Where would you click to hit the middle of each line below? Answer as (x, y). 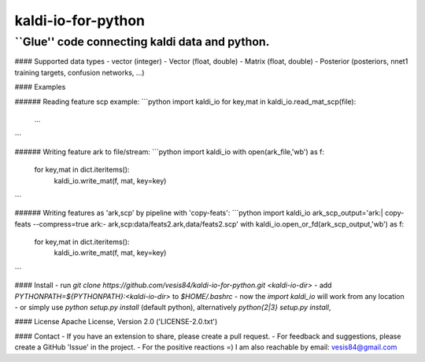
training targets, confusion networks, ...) (79, 72)
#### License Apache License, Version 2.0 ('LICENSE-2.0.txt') (116, 322)
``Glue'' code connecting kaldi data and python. (142, 42)
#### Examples (40, 87)
